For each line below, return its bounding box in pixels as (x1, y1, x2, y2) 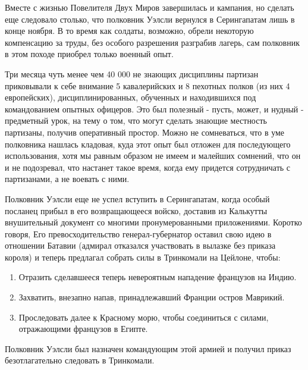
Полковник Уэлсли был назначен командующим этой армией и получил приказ (5, 342, 291, 355)
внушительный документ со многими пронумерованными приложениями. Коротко (5, 216, 302, 228)
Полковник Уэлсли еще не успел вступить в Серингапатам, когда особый (5, 192, 270, 205)
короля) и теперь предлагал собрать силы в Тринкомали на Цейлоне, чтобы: (5, 250, 281, 263)
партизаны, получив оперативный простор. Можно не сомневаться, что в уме (5, 126, 285, 138)
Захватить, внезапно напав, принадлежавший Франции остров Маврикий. (18, 291, 285, 303)
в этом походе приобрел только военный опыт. (5, 48, 174, 60)
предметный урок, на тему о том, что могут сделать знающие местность (5, 114, 267, 127)
